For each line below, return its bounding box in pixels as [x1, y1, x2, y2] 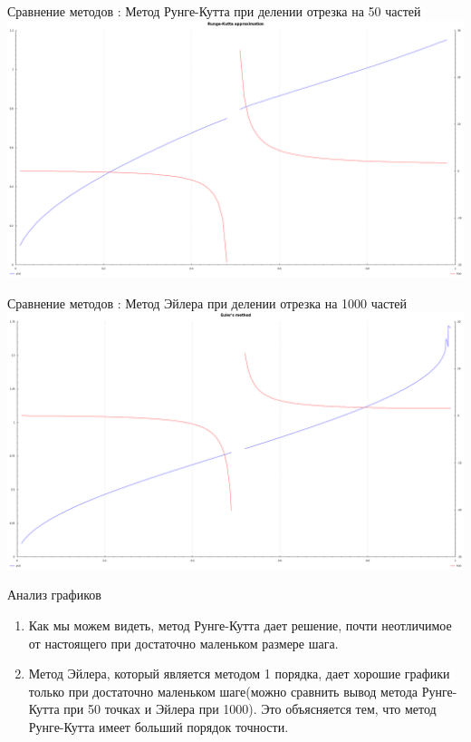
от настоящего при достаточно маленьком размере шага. [28, 633, 339, 652]
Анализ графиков [7, 585, 101, 604]
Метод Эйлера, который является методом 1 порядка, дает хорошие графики [28, 664, 450, 683]
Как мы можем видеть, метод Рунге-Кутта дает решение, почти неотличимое [28, 615, 452, 634]
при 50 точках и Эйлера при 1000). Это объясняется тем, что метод [63, 699, 437, 718]
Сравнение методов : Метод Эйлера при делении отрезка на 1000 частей [7, 293, 408, 312]
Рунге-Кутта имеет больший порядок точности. [28, 717, 289, 736]
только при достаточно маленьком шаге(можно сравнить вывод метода [28, 681, 418, 700]
